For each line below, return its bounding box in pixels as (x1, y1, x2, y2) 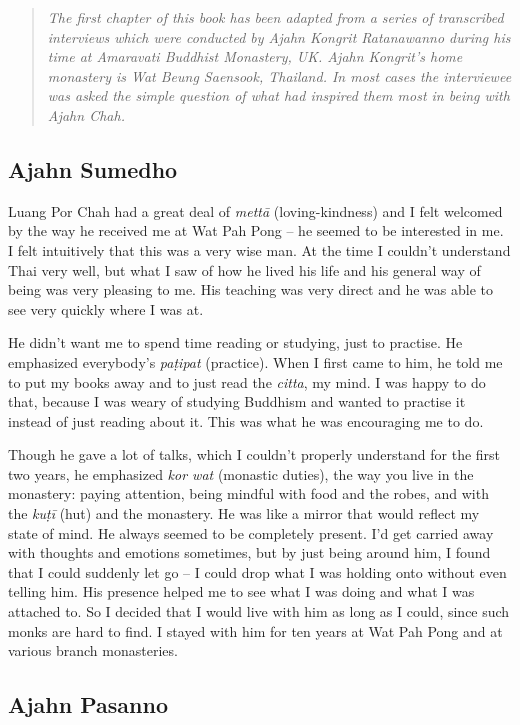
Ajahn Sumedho (8, 153, 178, 184)
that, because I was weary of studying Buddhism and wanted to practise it (8, 391, 466, 412)
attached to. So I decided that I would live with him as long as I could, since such (8, 601, 510, 622)
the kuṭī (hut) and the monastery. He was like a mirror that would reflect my (8, 503, 480, 524)
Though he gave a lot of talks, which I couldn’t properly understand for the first (8, 444, 501, 465)
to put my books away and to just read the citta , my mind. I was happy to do (8, 371, 486, 392)
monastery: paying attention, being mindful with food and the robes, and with (8, 483, 489, 504)
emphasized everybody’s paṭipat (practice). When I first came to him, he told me (8, 351, 503, 372)
